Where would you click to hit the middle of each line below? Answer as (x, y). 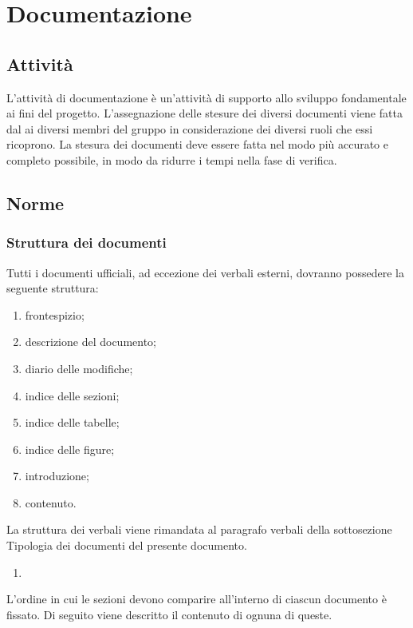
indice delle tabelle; (72, 422)
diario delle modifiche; (79, 368)
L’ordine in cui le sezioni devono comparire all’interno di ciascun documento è (197, 599)
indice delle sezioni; (72, 395)
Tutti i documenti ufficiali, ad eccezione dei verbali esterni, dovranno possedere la (205, 272)
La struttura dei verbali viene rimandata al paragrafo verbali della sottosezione (199, 529)
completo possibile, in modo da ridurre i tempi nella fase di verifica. (172, 159)
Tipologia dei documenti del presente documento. (127, 545)
